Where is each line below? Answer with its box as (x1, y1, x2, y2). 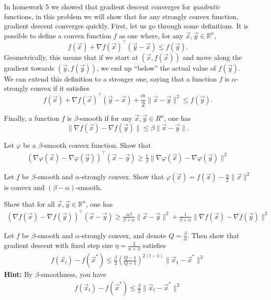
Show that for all (4, 198, 55, 209)
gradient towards (4, 62, 55, 73)
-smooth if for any (78, 113, 132, 123)
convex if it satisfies (30, 83, 90, 93)
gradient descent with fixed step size (4, 240, 113, 250)
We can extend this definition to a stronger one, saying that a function (4, 73, 217, 83)
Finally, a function (4, 113, 60, 123)
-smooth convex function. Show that (42, 139, 151, 150)
